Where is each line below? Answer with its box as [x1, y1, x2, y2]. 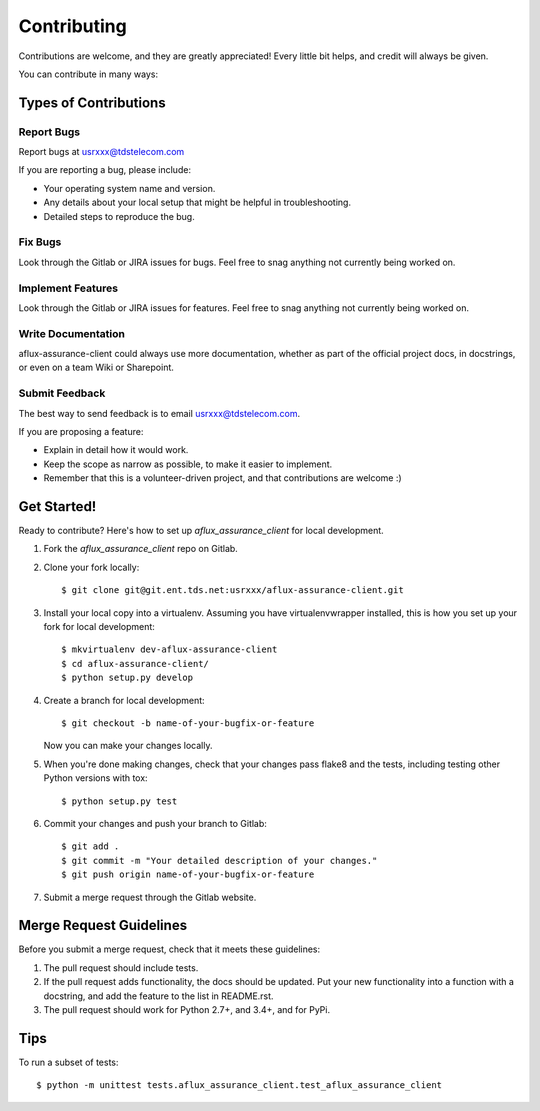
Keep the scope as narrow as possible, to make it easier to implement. [43, 458, 333, 470]
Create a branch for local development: [43, 694, 205, 706]
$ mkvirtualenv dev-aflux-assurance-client [61, 644, 278, 655]
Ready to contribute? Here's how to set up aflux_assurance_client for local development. [18, 525, 384, 537]
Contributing [18, 15, 127, 37]
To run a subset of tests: [18, 1056, 119, 1068]
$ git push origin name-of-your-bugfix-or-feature [61, 869, 315, 880]
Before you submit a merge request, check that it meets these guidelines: [18, 943, 321, 955]
